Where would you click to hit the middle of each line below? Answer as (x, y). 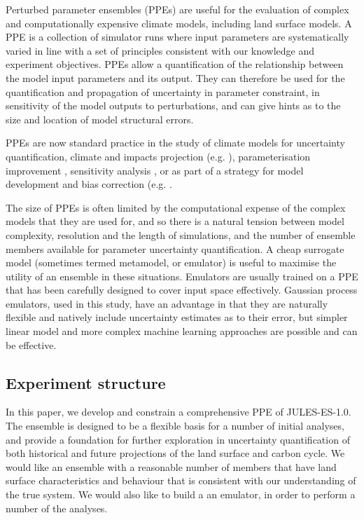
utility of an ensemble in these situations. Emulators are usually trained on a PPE (182, 276)
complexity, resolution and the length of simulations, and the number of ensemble (181, 234)
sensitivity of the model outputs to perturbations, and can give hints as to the (173, 105)
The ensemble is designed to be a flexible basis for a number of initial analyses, (175, 426)
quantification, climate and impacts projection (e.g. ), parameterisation (158, 156)
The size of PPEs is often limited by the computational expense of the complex (176, 207)
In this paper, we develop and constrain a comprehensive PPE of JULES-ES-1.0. (178, 412)
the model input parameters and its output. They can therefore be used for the (175, 77)
